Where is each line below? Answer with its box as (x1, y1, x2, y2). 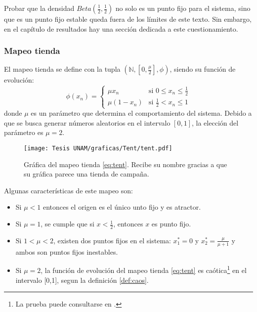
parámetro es (4, 127, 43, 137)
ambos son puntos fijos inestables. (15, 246, 118, 257)
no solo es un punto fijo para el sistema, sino (115, 3, 251, 13)
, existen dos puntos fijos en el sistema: (53, 235, 171, 245)
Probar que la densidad (4, 3, 75, 13)
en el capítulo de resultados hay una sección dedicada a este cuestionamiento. (4, 23, 238, 34)
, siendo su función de (170, 64, 236, 74)
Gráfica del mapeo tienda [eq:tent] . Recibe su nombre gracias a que (24, 159, 227, 169)
